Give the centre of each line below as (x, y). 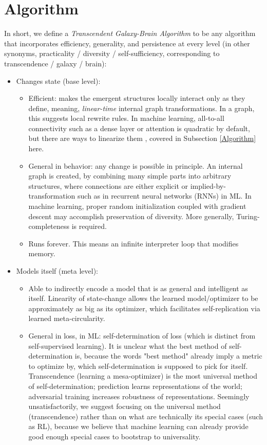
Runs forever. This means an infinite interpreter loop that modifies (133, 243)
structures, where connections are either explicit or (108, 185)
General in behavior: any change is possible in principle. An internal (136, 165)
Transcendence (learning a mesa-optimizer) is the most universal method (143, 376)
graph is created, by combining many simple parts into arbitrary (130, 176)
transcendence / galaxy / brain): (55, 63)
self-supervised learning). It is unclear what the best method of (128, 345)
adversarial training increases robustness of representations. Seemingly (139, 396)
